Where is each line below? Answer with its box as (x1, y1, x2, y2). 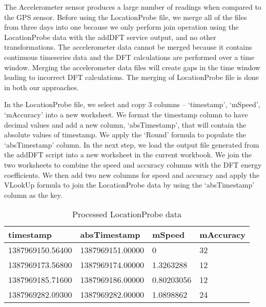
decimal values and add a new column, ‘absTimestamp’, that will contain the (4, 119, 247, 130)
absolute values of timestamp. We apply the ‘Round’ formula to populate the (4, 129, 246, 140)
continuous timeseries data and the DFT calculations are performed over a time (4, 51, 255, 62)
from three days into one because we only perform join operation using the (4, 22, 239, 32)
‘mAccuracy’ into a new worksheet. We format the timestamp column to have (4, 109, 248, 119)
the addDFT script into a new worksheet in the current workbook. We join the (4, 149, 252, 160)
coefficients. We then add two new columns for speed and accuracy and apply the (4, 169, 260, 180)
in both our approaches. (4, 81, 79, 92)
